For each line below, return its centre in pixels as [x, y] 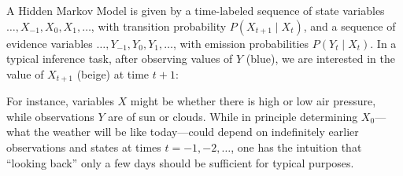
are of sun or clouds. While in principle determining [233, 116]
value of [25, 73]
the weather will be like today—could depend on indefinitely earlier [196, 132]
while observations [50, 116]
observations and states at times [84, 147]
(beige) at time [113, 73]
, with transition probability [159, 26]
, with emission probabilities [241, 43]
